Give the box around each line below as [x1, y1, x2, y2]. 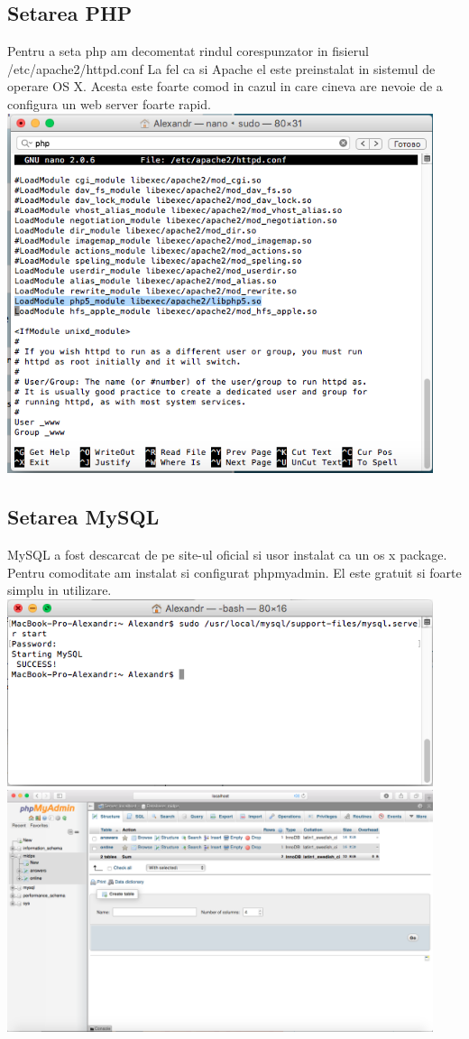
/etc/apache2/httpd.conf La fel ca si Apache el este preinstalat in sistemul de [7, 59, 436, 78]
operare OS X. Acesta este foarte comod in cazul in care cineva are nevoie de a [7, 77, 443, 96]
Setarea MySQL [7, 503, 160, 531]
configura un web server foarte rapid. [7, 94, 211, 113]
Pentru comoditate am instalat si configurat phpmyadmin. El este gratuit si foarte [7, 562, 462, 581]
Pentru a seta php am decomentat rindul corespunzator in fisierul [7, 42, 369, 60]
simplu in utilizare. [7, 580, 112, 599]
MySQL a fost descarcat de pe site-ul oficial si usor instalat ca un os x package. [7, 545, 447, 564]
